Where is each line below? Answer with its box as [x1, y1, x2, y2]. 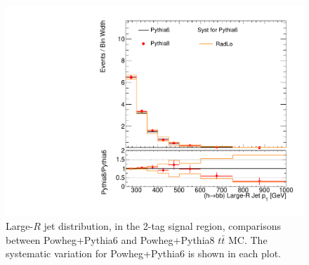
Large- [6, 219, 34, 233]
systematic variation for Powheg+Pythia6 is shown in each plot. [6, 246, 281, 261]
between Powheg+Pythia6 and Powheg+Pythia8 [6, 232, 215, 247]
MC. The [228, 232, 268, 247]
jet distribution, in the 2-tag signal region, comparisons [44, 219, 282, 233]
